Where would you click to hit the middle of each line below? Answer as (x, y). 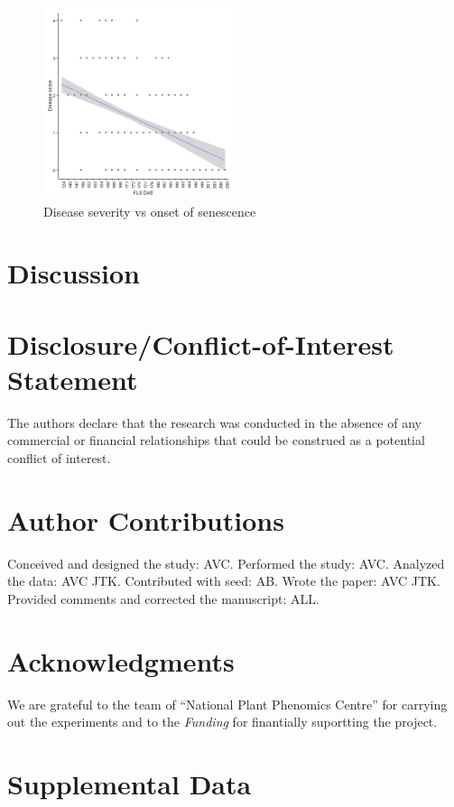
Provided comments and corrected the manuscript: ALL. (163, 598)
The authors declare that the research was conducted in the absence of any (214, 422)
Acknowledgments (121, 660)
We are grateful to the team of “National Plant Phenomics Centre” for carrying (227, 704)
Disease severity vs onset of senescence (150, 211)
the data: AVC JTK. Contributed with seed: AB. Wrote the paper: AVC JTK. (224, 581)
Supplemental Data (130, 784)
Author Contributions (146, 519)
